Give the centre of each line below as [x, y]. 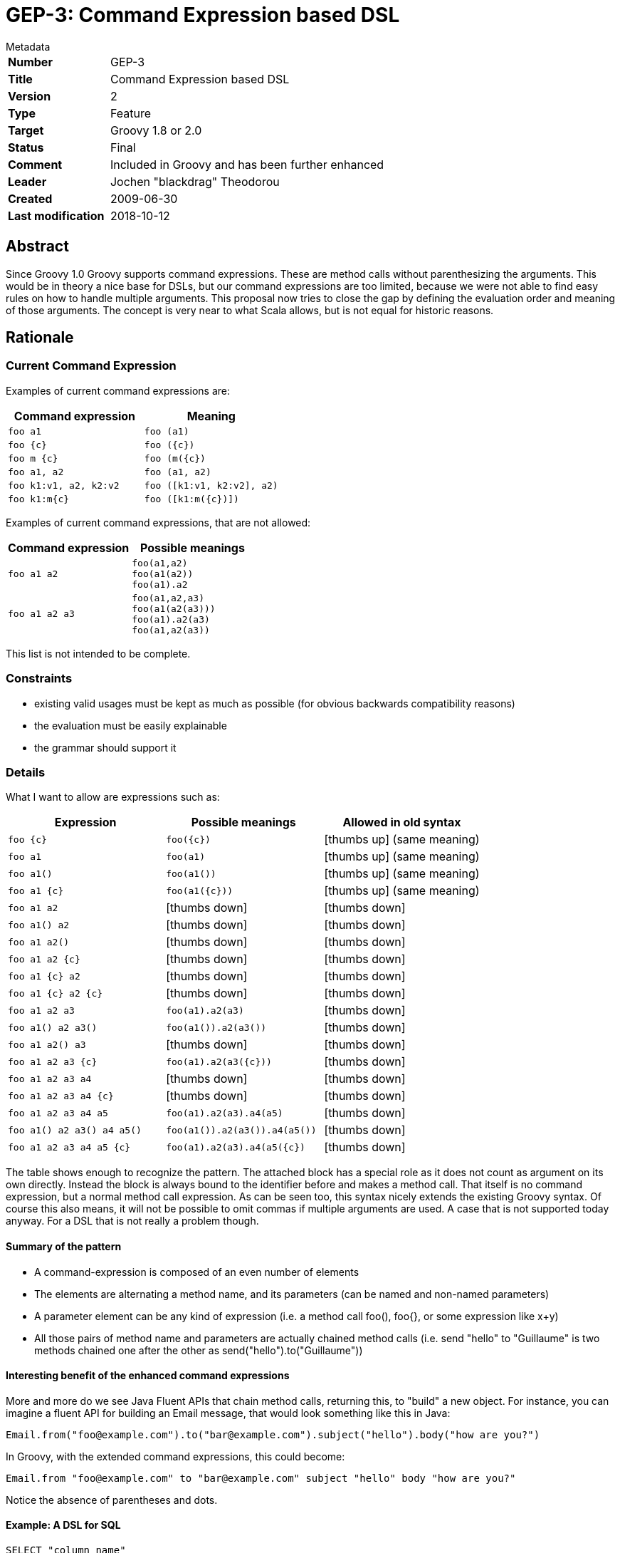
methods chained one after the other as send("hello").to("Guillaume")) [199, 1350]
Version [30, 96]
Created [30, 198]
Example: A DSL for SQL [63, 1525]
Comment [35, 164]
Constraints [39, 679]
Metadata [28, 46]
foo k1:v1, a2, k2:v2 [64, 485]
